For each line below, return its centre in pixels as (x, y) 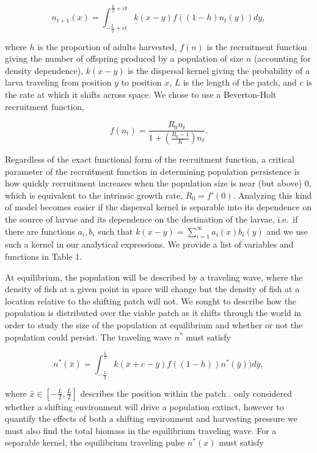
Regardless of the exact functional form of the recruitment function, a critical (150, 159)
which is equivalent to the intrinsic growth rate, (94, 195)
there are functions (40, 231)
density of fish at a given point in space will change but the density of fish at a (152, 289)
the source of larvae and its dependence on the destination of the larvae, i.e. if (151, 219)
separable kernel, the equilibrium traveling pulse (95, 442)
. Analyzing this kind (272, 195)
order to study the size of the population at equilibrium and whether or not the (154, 324)
